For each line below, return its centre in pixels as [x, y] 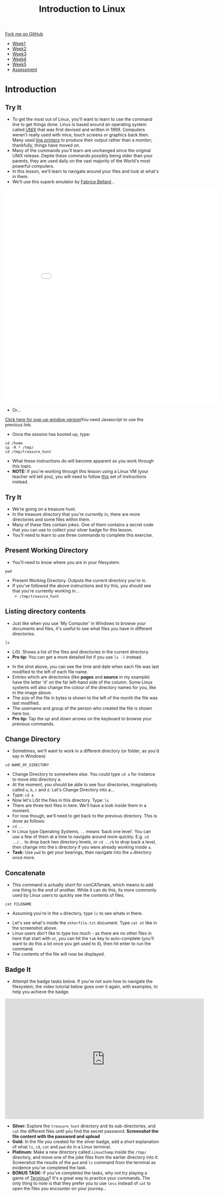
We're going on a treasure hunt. [44, 509]
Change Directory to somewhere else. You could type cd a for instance [84, 774]
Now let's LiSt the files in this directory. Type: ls [60, 800]
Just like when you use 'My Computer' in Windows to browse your [79, 623]
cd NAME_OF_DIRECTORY [27, 765]
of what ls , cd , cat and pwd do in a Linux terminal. [62, 1147]
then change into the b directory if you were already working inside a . [82, 847]
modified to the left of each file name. [50, 672]
